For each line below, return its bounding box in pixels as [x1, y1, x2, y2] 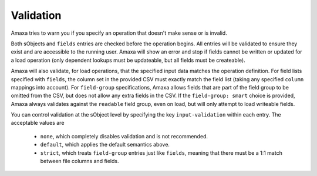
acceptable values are [11, 119, 65, 127]
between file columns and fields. [40, 158, 120, 165]
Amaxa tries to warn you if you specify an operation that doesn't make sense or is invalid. [11, 29, 227, 36]
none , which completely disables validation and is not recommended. [40, 132, 208, 140]
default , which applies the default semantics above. [40, 141, 170, 148]
